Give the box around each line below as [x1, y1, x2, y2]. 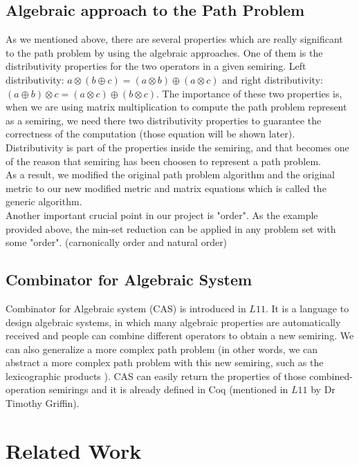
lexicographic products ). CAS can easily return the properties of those [6, 368, 306, 383]
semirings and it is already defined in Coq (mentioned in [48, 382, 288, 397]
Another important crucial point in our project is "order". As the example [6, 207, 318, 222]
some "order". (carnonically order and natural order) [6, 235, 228, 249]
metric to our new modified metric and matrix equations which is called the [6, 180, 326, 195]
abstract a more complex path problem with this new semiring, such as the [6, 355, 324, 370]
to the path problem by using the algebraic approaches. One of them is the [6, 45, 323, 59]
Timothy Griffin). [6, 396, 80, 410]
